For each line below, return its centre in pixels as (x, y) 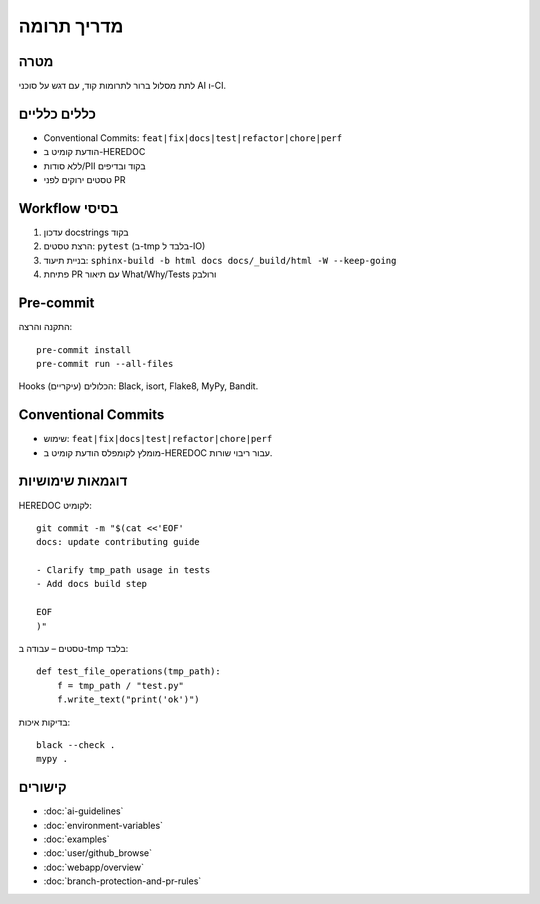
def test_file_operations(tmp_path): (129, 671)
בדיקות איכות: (44, 722)
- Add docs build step (92, 584)
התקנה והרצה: (45, 327)
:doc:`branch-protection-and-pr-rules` (122, 881)
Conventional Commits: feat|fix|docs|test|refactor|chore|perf (193, 137)
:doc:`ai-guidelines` (83, 811)
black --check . (76, 744)
